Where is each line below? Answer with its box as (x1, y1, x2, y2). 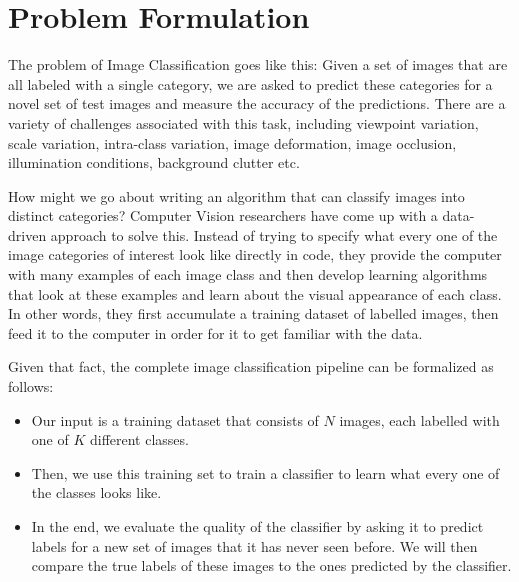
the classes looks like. (31, 482, 162, 503)
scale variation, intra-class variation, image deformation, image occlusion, (8, 132, 457, 153)
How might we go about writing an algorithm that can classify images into (8, 185, 465, 206)
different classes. (89, 429, 189, 450)
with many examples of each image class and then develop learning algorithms (8, 264, 488, 285)
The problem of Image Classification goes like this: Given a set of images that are (8, 54, 508, 75)
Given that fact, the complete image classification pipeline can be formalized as (8, 356, 494, 377)
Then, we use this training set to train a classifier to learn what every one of (31, 462, 500, 483)
